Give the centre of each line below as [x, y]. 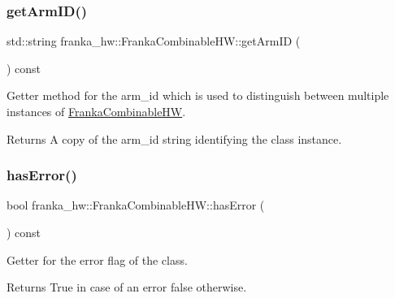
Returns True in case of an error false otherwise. [127, 287]
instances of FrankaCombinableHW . [96, 111]
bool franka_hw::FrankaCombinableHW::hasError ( [136, 205]
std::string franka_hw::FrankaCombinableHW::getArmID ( [154, 41]
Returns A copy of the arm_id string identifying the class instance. [174, 138]
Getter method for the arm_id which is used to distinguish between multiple [198, 95]
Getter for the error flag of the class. [97, 259]
